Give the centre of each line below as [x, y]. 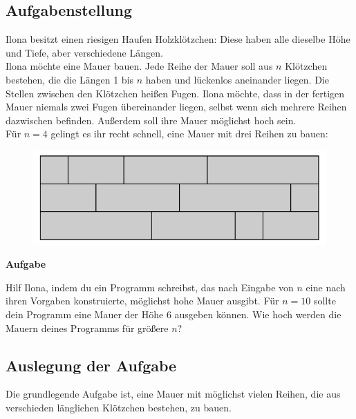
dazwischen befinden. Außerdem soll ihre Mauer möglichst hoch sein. [151, 120]
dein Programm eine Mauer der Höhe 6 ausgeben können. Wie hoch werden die [174, 314]
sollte [325, 301]
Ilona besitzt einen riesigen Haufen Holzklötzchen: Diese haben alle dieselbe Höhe [178, 39]
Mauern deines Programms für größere [87, 328]
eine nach [326, 287]
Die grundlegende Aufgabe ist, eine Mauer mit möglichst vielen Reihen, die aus [173, 394]
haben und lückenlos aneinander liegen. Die [237, 79]
